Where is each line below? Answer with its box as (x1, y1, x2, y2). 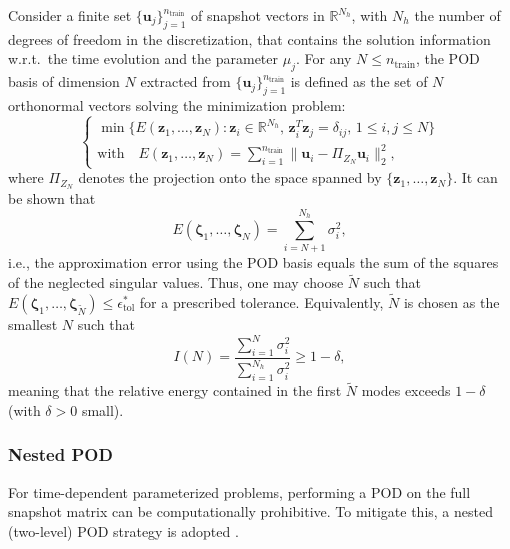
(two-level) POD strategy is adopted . (8, 520, 239, 541)
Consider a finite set (8, 5, 132, 25)
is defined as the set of (290, 71, 428, 92)
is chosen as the (403, 292, 500, 312)
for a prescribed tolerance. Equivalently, (139, 292, 384, 312)
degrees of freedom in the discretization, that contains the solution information (8, 28, 491, 49)
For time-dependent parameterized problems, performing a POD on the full (8, 481, 471, 502)
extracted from (140, 71, 231, 92)
